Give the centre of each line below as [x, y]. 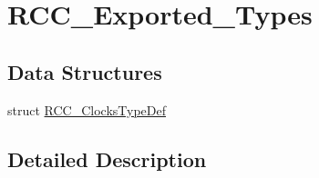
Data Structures [85, 71]
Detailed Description [107, 158]
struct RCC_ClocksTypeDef [87, 109]
